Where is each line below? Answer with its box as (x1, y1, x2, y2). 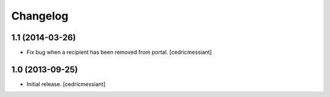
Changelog (11, 9, 68, 23)
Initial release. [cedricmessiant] (26, 80, 106, 88)
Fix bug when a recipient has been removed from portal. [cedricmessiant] (26, 49, 212, 56)
